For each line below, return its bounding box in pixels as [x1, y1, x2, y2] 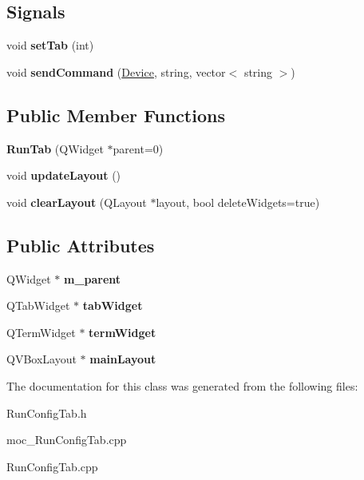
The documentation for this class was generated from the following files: [6, 377, 358, 394]
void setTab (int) [6, 37, 94, 54]
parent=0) [113, 140, 164, 157]
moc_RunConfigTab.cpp [6, 431, 127, 448]
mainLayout [89, 351, 156, 367]
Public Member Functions [6, 102, 225, 127]
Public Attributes [6, 232, 155, 257]
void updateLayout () [6, 167, 121, 184]
